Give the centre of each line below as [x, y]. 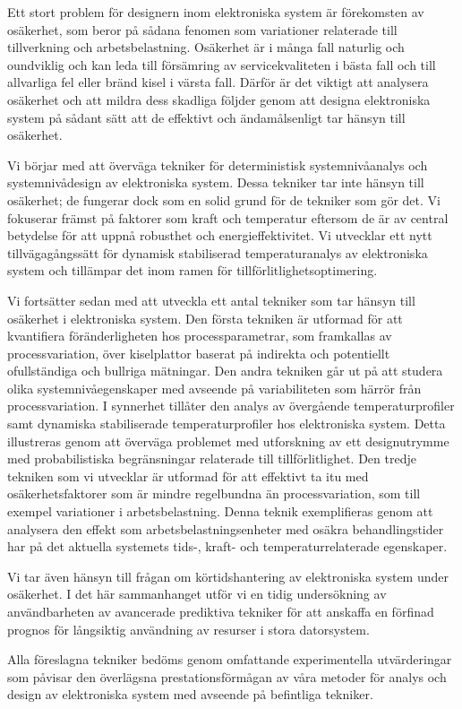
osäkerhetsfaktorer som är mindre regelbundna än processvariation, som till [214, 493]
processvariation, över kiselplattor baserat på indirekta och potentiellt [199, 353]
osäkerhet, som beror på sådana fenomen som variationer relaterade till [202, 29]
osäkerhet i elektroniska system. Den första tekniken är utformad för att [205, 318]
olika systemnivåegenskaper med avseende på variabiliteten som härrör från [214, 388]
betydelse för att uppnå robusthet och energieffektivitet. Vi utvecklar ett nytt [220, 235]
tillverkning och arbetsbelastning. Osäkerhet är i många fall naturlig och [206, 47]
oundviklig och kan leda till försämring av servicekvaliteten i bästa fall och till [222, 64]
